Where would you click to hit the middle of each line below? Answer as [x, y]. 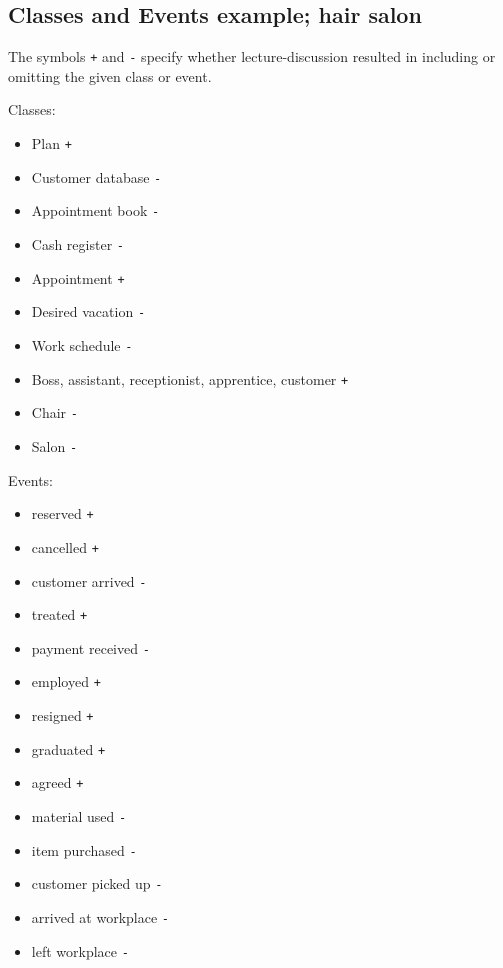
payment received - [90, 647]
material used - [79, 816]
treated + [59, 614]
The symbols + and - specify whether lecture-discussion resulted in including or [252, 56]
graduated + [68, 748]
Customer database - [96, 176]
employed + [66, 681]
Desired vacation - [88, 311]
